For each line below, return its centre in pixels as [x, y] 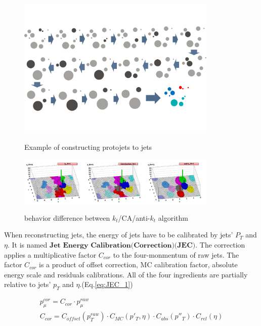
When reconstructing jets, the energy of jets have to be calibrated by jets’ [119, 235]
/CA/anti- [134, 217]
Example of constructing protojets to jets [88, 147]
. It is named [27, 244]
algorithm [173, 217]
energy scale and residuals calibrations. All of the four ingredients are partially [126, 274]
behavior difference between [67, 217]
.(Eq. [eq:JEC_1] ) [106, 284]
